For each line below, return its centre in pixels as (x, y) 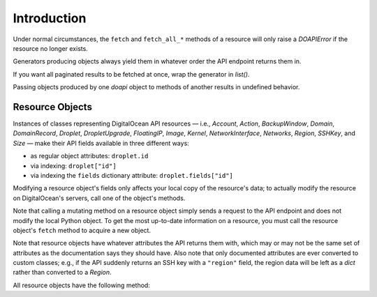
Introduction (50, 18)
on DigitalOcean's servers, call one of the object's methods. (99, 198)
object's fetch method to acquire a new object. (82, 230)
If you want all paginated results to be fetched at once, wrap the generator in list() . (131, 74)
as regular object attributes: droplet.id (89, 156)
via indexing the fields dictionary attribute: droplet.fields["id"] (132, 175)
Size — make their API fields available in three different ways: (101, 143)
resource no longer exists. (51, 48)
